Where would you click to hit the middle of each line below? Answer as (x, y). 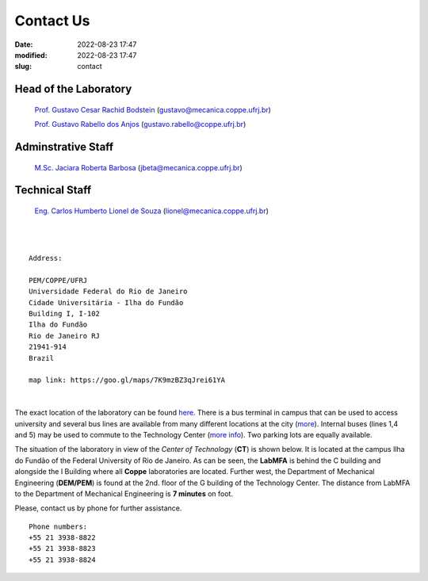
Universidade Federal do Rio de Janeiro (108, 292)
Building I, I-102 (65, 314)
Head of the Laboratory (73, 89)
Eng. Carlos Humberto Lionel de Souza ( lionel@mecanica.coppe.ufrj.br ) (152, 211)
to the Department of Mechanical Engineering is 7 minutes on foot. (124, 493)
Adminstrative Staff (64, 147)
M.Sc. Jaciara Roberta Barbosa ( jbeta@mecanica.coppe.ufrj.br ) (139, 167)
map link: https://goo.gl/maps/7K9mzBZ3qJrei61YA (127, 380)
